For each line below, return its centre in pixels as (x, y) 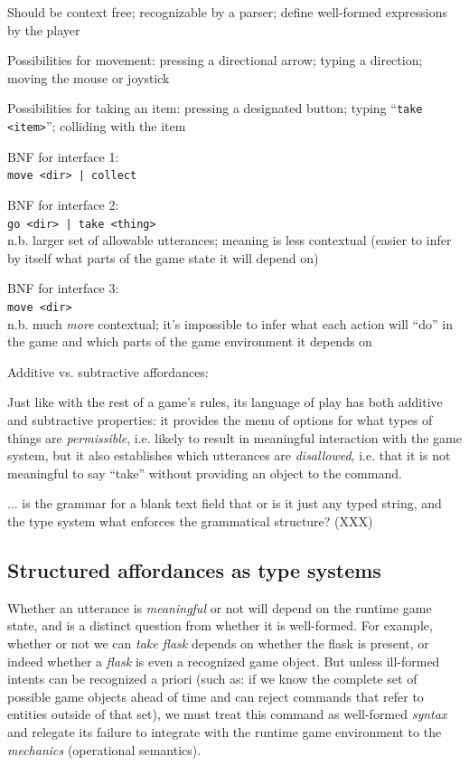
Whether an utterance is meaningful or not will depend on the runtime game (220, 607)
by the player (44, 29)
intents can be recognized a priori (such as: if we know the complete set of (212, 679)
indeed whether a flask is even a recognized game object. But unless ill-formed (224, 661)
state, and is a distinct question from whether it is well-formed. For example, (220, 625)
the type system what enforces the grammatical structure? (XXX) (190, 520)
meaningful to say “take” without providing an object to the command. (205, 473)
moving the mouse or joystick (89, 77)
